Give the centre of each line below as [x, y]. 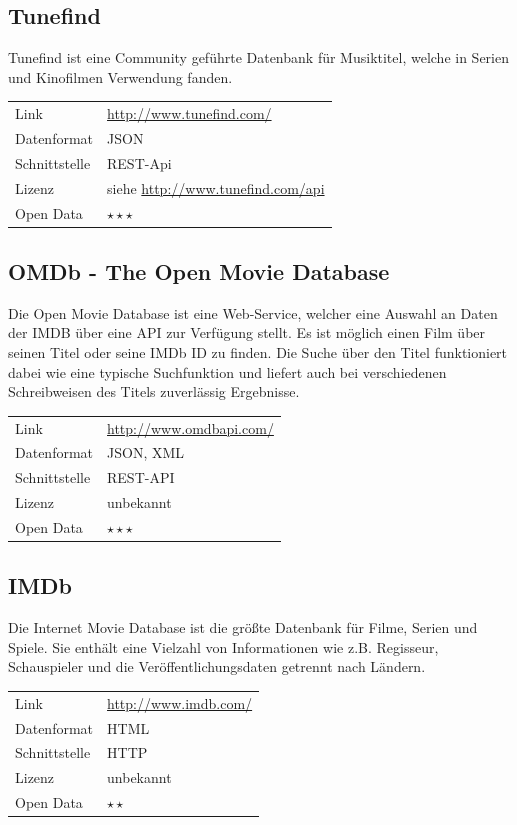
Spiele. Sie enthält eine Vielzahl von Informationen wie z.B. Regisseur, [223, 646]
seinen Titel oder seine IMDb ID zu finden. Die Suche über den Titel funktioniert [258, 352]
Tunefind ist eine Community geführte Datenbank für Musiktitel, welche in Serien [259, 57]
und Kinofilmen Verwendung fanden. [120, 76]
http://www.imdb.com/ [180, 702]
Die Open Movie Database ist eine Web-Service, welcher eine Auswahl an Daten [253, 312]
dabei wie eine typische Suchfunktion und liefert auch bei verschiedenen [227, 371]
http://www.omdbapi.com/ [190, 427]
